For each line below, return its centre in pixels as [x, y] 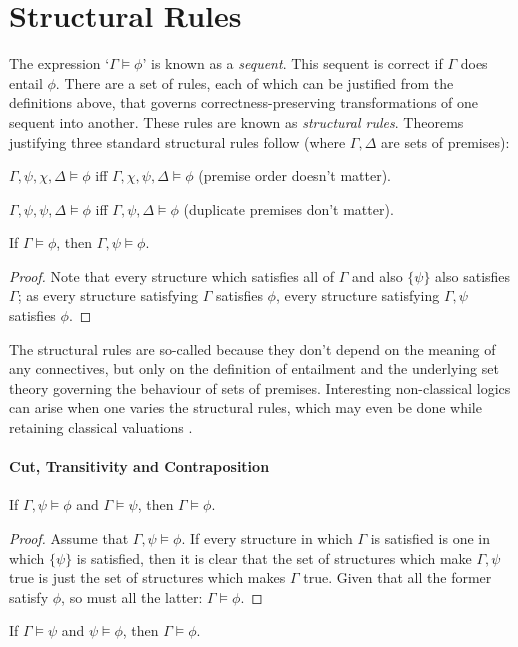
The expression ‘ [59, 63]
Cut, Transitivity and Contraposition [139, 466]
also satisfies [473, 275]
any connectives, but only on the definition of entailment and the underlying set [254, 368]
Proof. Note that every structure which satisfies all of [172, 275]
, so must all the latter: [132, 596]
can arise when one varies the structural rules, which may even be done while [245, 407]
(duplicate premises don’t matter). [288, 208]
